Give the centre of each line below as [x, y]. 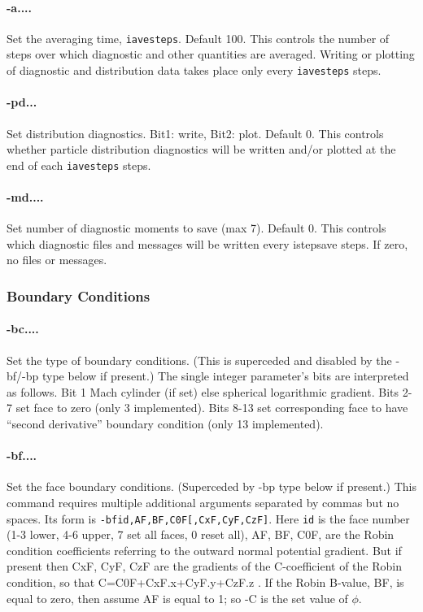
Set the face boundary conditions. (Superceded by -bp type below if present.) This [211, 486]
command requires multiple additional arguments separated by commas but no [203, 502]
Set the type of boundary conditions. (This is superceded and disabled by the [199, 360]
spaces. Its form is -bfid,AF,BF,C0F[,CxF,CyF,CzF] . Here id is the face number [208, 518]
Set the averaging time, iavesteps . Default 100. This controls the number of [198, 38]
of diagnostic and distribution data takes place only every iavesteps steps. [194, 70]
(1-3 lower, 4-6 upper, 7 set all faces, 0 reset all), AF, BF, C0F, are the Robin [201, 534]
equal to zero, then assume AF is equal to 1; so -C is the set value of [177, 598]
